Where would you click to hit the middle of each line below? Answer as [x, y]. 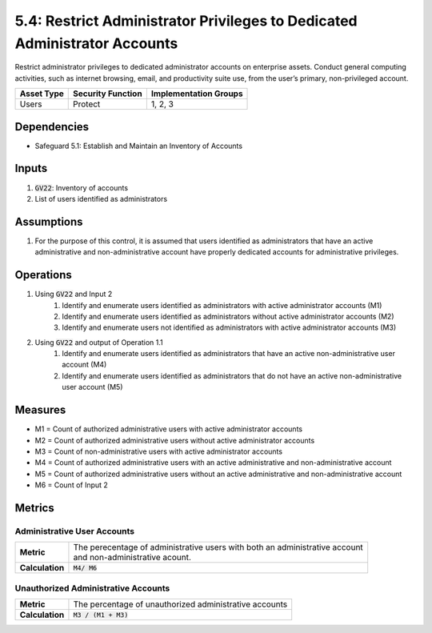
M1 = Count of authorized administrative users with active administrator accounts [169, 429]
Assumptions [49, 221]
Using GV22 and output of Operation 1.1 [99, 342]
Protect [87, 104]
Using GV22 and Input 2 [74, 294]
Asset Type [42, 94]
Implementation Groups [197, 94]
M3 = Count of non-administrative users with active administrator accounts [159, 451]
